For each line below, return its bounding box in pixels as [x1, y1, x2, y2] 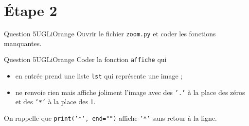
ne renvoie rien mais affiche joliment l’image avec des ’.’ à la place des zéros [15, 87, 245, 97]
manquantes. [4, 38, 42, 48]
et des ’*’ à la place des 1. [15, 96, 96, 107]
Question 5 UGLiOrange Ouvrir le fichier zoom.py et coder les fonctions [4, 29, 216, 39]
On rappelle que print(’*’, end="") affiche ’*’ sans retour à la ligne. [4, 113, 217, 123]
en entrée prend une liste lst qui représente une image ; [15, 71, 183, 81]
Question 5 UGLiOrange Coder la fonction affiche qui [4, 54, 167, 64]
